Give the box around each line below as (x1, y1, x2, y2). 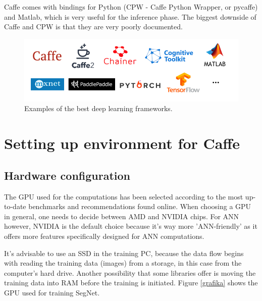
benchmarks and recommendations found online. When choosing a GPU (28, 201, 251, 212)
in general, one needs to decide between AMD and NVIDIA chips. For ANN (4, 211, 239, 221)
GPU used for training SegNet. (4, 287, 100, 297)
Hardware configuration (4, 167, 131, 183)
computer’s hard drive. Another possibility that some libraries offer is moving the (4, 267, 256, 278)
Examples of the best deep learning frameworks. (24, 103, 173, 114)
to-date (4, 201, 26, 212)
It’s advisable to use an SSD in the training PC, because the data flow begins (4, 247, 244, 258)
